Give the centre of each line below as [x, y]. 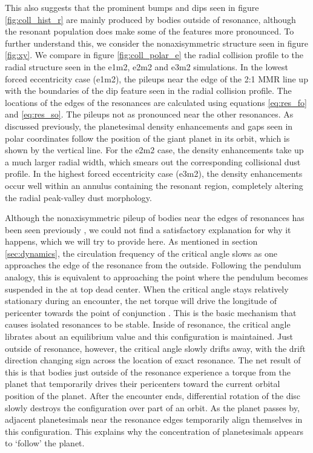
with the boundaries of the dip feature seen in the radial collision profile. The [148, 91]
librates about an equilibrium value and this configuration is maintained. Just [149, 336]
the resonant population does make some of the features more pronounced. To [150, 31]
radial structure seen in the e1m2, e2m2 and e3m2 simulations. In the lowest [147, 66]
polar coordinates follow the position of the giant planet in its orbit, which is [147, 138]
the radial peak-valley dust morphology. [78, 197]
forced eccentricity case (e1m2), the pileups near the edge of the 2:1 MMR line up [156, 78]
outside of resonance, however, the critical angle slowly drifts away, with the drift [155, 348]
